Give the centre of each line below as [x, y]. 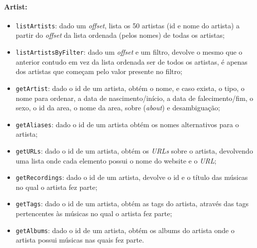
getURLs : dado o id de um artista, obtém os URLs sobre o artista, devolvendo [134, 150]
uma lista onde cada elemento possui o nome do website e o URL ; [116, 160]
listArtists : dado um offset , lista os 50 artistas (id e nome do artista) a [128, 25]
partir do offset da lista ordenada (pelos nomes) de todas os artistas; [120, 35]
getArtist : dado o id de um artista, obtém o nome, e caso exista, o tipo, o [130, 88]
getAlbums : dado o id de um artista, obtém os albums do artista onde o [125, 230]
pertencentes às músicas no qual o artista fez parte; [94, 213]
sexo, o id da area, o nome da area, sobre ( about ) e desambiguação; [118, 108]
